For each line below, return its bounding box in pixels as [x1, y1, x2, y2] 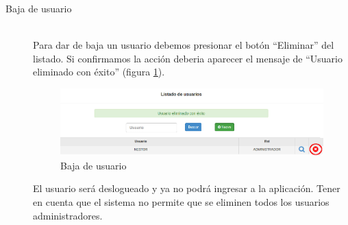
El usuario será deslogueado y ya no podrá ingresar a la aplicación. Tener [33, 181, 340, 196]
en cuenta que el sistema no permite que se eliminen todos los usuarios [33, 195, 330, 209]
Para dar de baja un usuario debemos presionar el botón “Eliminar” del [33, 38, 334, 52]
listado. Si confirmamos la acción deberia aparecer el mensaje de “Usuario [33, 51, 343, 65]
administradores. [33, 208, 103, 222]
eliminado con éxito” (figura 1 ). [33, 64, 165, 79]
